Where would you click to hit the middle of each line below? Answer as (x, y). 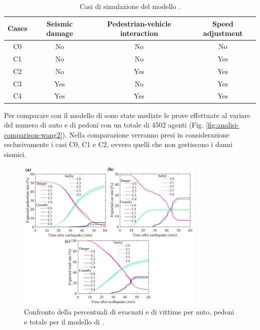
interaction (139, 33)
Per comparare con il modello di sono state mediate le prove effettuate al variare (127, 115)
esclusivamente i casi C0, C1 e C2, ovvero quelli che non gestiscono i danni (118, 144)
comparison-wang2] (33, 134)
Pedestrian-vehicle (139, 23)
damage (60, 33)
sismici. (15, 154)
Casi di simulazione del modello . (130, 6)
